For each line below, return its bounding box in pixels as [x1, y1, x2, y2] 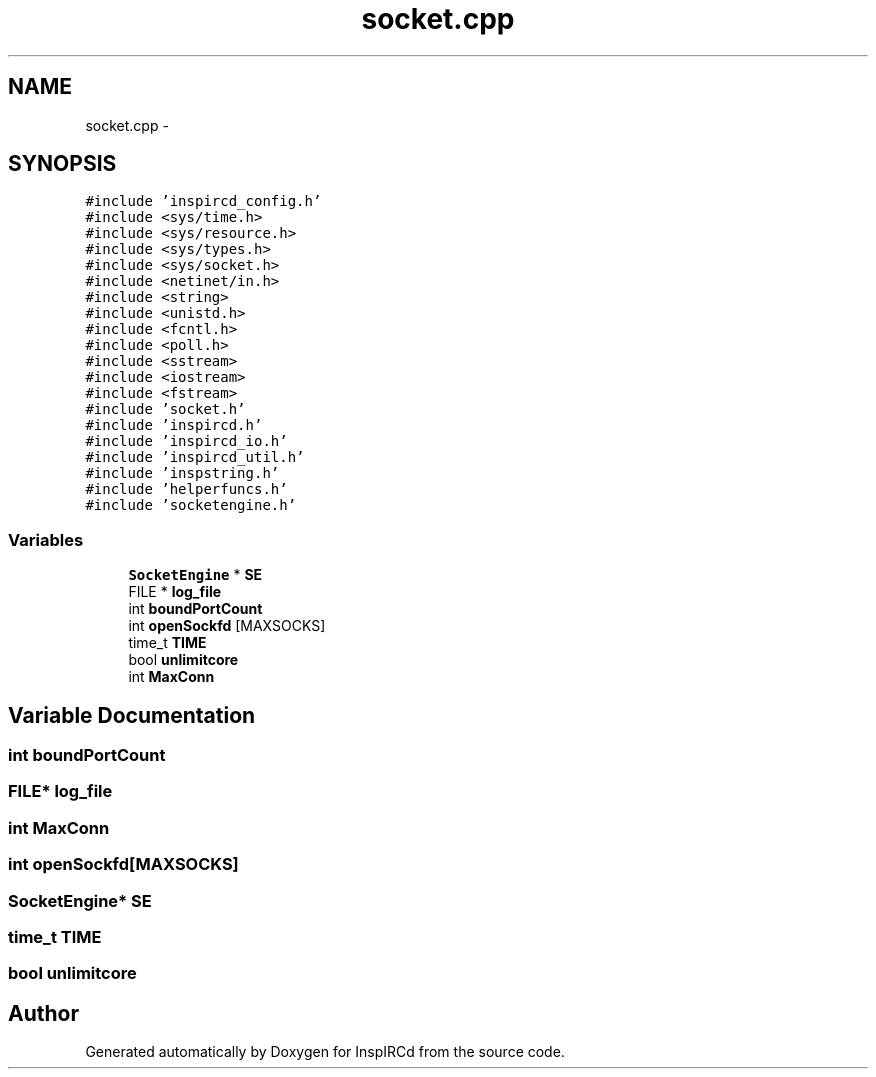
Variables [8, 529, 84, 550]
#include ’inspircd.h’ [85, 417, 263, 434]
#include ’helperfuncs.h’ [85, 481, 288, 498]
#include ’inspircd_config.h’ [85, 193, 322, 210]
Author [8, 1000, 79, 1026]
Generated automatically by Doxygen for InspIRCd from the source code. [85, 1043, 565, 1061]
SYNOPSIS [8, 151, 117, 177]
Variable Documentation [8, 702, 256, 728]
